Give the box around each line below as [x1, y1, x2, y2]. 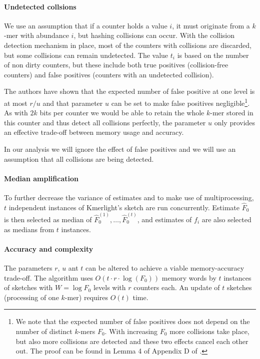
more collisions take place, [169, 326, 249, 336]
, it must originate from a [172, 20, 250, 30]
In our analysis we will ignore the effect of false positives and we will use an [4, 143, 236, 154]
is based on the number [177, 49, 249, 60]
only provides [214, 117, 255, 127]
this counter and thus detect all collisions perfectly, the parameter [4, 117, 206, 127]
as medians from [4, 224, 54, 234]
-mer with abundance [4, 30, 69, 40]
